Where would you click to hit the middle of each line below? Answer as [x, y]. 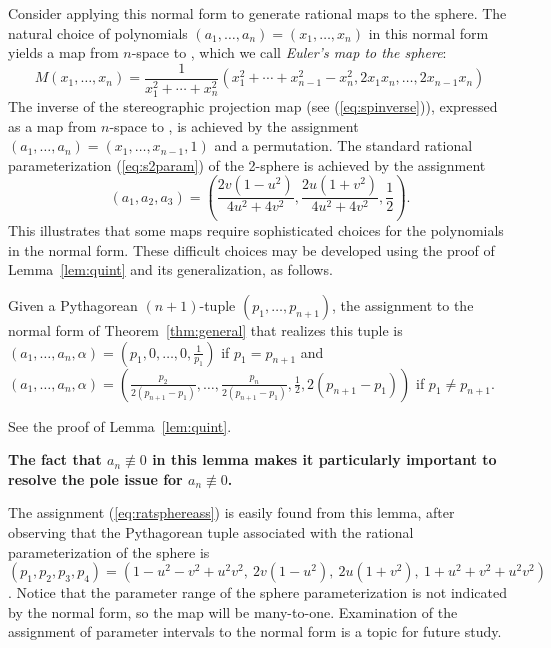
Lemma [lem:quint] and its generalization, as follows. [170, 269]
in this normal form [428, 32]
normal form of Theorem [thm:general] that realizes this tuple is [205, 330]
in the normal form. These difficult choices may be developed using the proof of [251, 249]
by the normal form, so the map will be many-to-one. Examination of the [233, 611]
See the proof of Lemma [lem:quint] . [120, 425]
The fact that [55, 459]
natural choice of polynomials [98, 32]
